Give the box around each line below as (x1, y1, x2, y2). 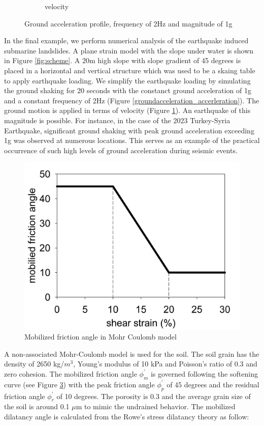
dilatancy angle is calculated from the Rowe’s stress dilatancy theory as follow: (4, 411, 249, 421)
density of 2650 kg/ (4, 358, 64, 369)
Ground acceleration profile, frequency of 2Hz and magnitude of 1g (24, 18, 233, 29)
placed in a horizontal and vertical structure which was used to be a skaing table (4, 65, 255, 75)
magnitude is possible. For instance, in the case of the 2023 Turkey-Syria (4, 115, 230, 125)
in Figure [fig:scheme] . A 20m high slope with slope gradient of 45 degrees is (4, 55, 241, 66)
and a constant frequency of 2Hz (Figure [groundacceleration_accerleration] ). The (4, 95, 259, 105)
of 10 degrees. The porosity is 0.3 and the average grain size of (56, 390, 251, 401)
